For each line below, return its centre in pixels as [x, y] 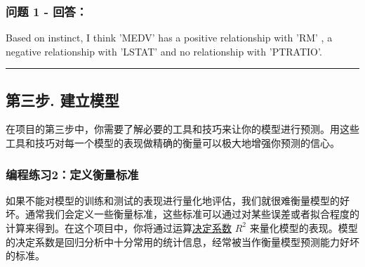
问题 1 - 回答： [47, 11]
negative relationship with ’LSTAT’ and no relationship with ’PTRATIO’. [164, 51]
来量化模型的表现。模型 [304, 227]
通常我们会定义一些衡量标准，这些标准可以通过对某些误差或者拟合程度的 [192, 214]
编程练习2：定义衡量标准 [72, 174]
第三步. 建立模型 [62, 99]
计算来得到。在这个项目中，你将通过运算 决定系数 [119, 227]
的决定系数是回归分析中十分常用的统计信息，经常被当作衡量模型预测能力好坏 [182, 241]
